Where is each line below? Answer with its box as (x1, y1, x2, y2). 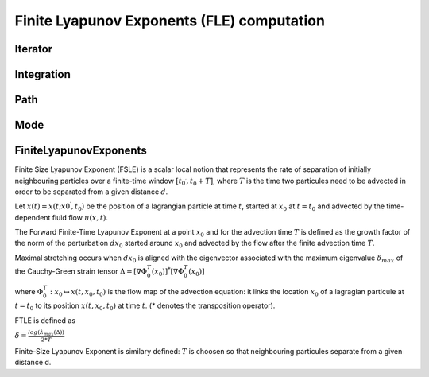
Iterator (14, 42, 53, 56)
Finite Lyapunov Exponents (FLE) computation (14, 12, 326, 29)
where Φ (14, 286, 44, 296)
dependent (14, 212, 51, 222)
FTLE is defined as (14, 315, 75, 325)
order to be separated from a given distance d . (14, 187, 168, 196)
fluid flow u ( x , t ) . (52, 212, 109, 222)
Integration (14, 68, 71, 81)
